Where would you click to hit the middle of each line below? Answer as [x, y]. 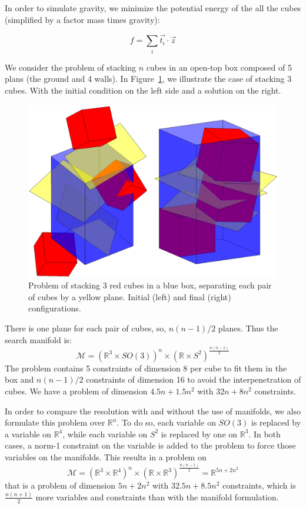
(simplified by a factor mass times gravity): [82, 19]
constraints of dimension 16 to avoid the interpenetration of [194, 379]
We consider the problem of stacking [71, 67]
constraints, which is [259, 485]
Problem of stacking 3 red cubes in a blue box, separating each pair [150, 285]
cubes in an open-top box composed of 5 [219, 67]
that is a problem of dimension [60, 485]
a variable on [28, 434]
